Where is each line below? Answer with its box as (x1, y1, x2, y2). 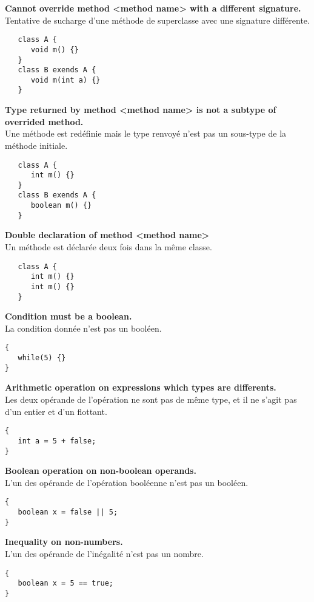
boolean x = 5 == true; (18, 579, 113, 588)
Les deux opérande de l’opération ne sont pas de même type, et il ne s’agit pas (5, 393, 297, 405)
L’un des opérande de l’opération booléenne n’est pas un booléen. (5, 476, 249, 488)
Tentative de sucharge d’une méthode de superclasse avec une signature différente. (5, 13, 310, 26)
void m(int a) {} (30, 75, 101, 84)
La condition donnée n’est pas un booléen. (5, 321, 162, 334)
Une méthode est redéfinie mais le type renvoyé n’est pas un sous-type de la (5, 127, 287, 140)
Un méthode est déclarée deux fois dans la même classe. (5, 241, 212, 253)
